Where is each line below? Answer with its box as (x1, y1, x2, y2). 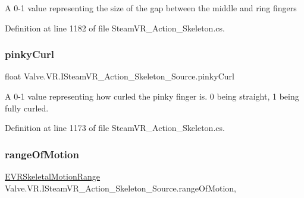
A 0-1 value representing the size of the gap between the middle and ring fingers (5, 2, 297, 14)
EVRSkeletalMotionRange (5, 170, 101, 182)
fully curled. (5, 101, 49, 114)
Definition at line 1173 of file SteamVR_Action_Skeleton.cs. (5, 122, 225, 134)
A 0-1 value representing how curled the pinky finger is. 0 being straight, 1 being (5, 90, 299, 102)
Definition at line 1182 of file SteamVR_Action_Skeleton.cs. (5, 21, 225, 34)
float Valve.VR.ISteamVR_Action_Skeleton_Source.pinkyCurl (5, 70, 234, 82)
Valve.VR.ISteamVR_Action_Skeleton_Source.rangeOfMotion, (5, 181, 237, 194)
